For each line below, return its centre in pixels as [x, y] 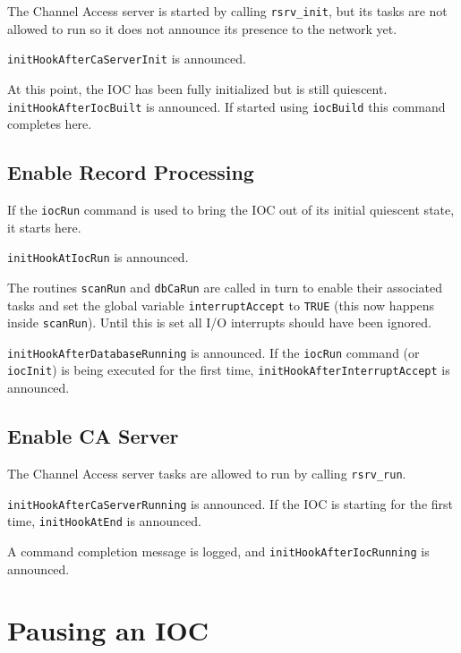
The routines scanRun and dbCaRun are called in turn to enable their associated [225, 287]
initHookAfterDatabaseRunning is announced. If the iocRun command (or [213, 352]
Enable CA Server [93, 436]
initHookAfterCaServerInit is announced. [127, 59]
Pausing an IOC [108, 630]
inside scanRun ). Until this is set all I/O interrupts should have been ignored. [219, 322]
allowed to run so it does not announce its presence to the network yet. [202, 28]
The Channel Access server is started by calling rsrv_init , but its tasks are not [227, 11]
